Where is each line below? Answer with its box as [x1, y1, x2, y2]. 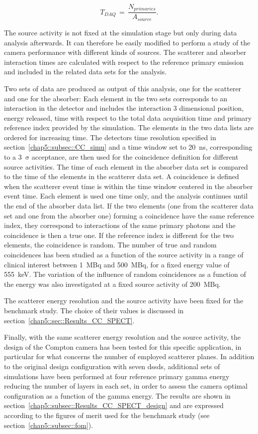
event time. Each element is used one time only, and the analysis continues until [4, 191, 248, 201]
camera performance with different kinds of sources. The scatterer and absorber [4, 47, 247, 57]
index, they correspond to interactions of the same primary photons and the [4, 220, 236, 230]
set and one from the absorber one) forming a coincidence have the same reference [4, 210, 255, 220]
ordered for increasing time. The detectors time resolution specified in [4, 132, 216, 142]
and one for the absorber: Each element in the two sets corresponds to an [4, 93, 228, 103]
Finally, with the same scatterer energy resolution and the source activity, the [4, 332, 241, 342]
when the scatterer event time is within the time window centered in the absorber [4, 181, 253, 191]
